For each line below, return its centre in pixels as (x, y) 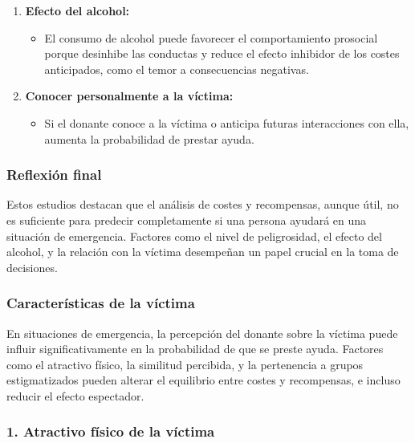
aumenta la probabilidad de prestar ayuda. (149, 138)
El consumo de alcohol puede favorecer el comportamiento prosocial (211, 37)
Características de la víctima (101, 303)
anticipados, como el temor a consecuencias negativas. (177, 69)
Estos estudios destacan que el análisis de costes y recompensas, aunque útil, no (203, 204)
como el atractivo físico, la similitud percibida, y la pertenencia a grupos (185, 364)
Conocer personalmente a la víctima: (129, 96)
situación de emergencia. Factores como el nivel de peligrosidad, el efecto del (194, 236)
